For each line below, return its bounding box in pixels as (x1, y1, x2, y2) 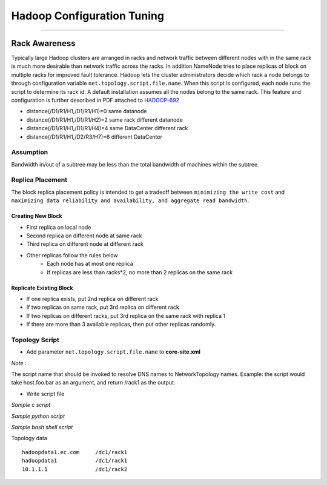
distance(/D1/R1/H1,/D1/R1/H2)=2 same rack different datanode (26, 116, 183, 124)
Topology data (11, 435, 48, 442)
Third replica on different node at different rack (26, 240, 144, 248)
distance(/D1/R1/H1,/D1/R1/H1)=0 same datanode (26, 108, 148, 115)
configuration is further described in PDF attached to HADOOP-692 (11, 97, 180, 104)
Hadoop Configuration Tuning (11, 9, 165, 22)
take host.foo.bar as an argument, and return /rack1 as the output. (11, 379, 176, 386)
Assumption (11, 148, 48, 157)
